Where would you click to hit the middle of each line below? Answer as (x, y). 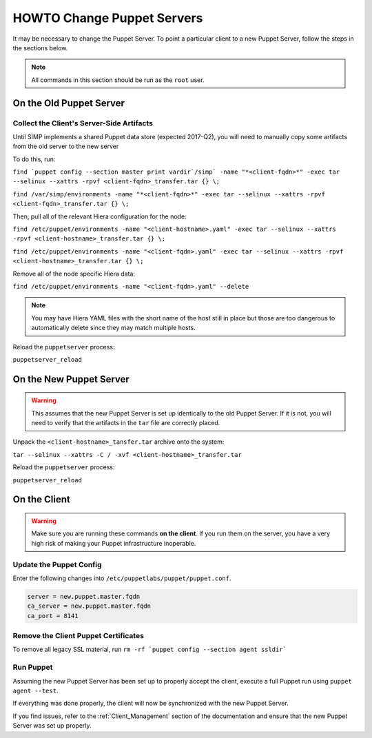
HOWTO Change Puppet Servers (108, 18)
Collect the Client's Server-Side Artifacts (83, 123)
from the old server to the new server (66, 146)
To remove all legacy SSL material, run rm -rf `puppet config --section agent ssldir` (150, 649)
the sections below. (40, 48)
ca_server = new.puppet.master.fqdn (89, 606)
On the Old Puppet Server (69, 103)
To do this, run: (34, 159)
